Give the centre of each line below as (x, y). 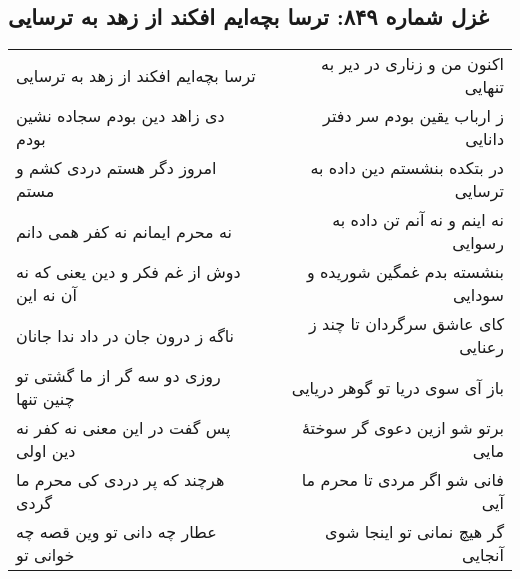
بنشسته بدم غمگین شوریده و (405, 272)
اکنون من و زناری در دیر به (412, 64)
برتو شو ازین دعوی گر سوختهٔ (403, 428)
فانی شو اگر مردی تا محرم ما (402, 480)
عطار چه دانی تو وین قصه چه (116, 532)
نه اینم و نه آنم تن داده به (418, 220)
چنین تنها (45, 399)
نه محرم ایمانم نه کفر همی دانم (124, 231)
